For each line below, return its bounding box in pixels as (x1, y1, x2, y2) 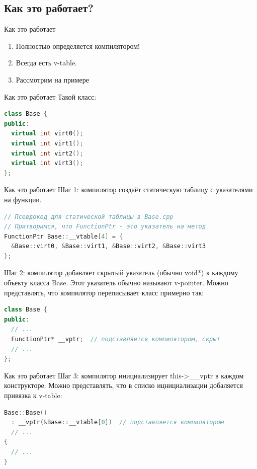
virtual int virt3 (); (11, 160, 83, 167)
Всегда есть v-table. (16, 57, 77, 68)
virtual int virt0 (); (11, 130, 83, 137)
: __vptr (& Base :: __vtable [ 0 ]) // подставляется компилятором (11, 419, 224, 426)
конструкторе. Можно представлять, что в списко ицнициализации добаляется (4, 380, 243, 390)
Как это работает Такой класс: (4, 91, 97, 102)
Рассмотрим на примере (16, 74, 89, 85)
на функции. (4, 194, 42, 204)
